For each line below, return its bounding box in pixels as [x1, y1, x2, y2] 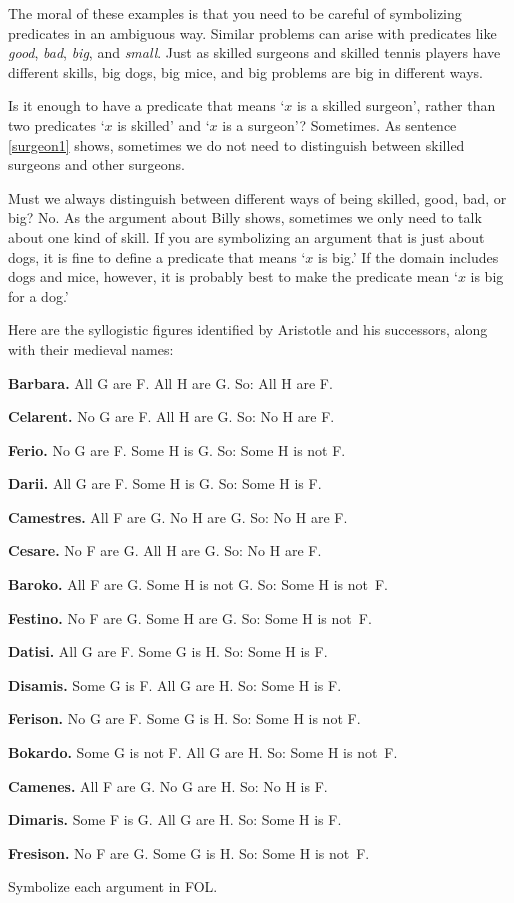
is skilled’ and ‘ [117, 114, 210, 135]
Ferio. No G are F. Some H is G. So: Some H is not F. [8, 439, 346, 460]
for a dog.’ [8, 285, 69, 306]
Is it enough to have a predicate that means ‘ [8, 95, 285, 116]
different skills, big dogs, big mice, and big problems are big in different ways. [8, 61, 483, 82]
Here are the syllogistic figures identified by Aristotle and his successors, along [8, 319, 488, 340]
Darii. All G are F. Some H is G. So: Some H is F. [8, 473, 322, 494]
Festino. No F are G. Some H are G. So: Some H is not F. [8, 607, 372, 628]
